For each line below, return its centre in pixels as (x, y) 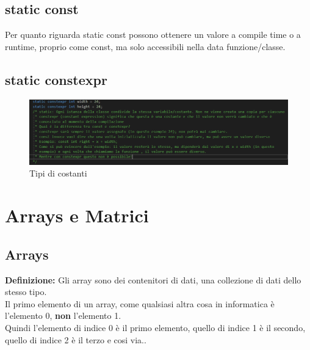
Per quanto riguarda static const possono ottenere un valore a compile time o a (153, 35)
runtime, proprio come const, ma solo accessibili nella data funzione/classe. (145, 46)
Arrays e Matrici (77, 215)
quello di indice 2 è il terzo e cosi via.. (76, 339)
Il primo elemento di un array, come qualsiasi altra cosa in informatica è (140, 303)
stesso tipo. (26, 292)
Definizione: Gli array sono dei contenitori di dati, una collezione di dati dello (153, 279)
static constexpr (56, 79)
